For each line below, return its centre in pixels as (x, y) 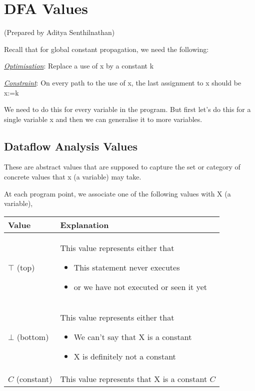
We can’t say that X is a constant (133, 336)
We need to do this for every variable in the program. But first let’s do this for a (127, 109)
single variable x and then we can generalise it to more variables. (103, 119)
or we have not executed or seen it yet (140, 286)
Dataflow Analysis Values (71, 146)
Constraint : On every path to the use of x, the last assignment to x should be (123, 82)
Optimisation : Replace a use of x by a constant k (79, 66)
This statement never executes (127, 267)
